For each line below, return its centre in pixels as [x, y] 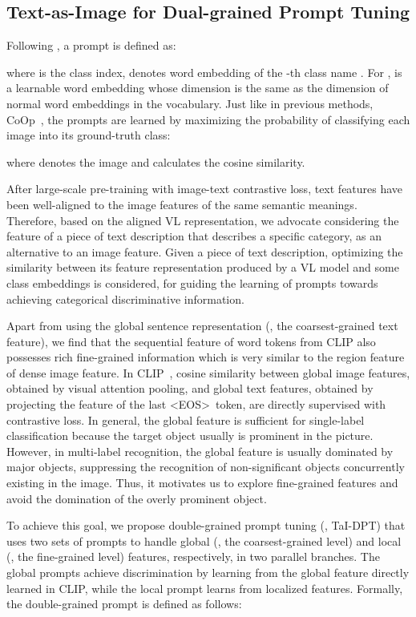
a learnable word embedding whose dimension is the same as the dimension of [198, 88]
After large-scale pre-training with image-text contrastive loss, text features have [205, 189]
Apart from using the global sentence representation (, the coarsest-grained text [202, 326]
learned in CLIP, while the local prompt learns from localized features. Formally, [205, 588]
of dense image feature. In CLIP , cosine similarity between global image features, [208, 372]
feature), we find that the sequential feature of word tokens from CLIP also [191, 341]
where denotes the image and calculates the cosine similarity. [156, 161]
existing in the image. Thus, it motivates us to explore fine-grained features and [202, 483]
